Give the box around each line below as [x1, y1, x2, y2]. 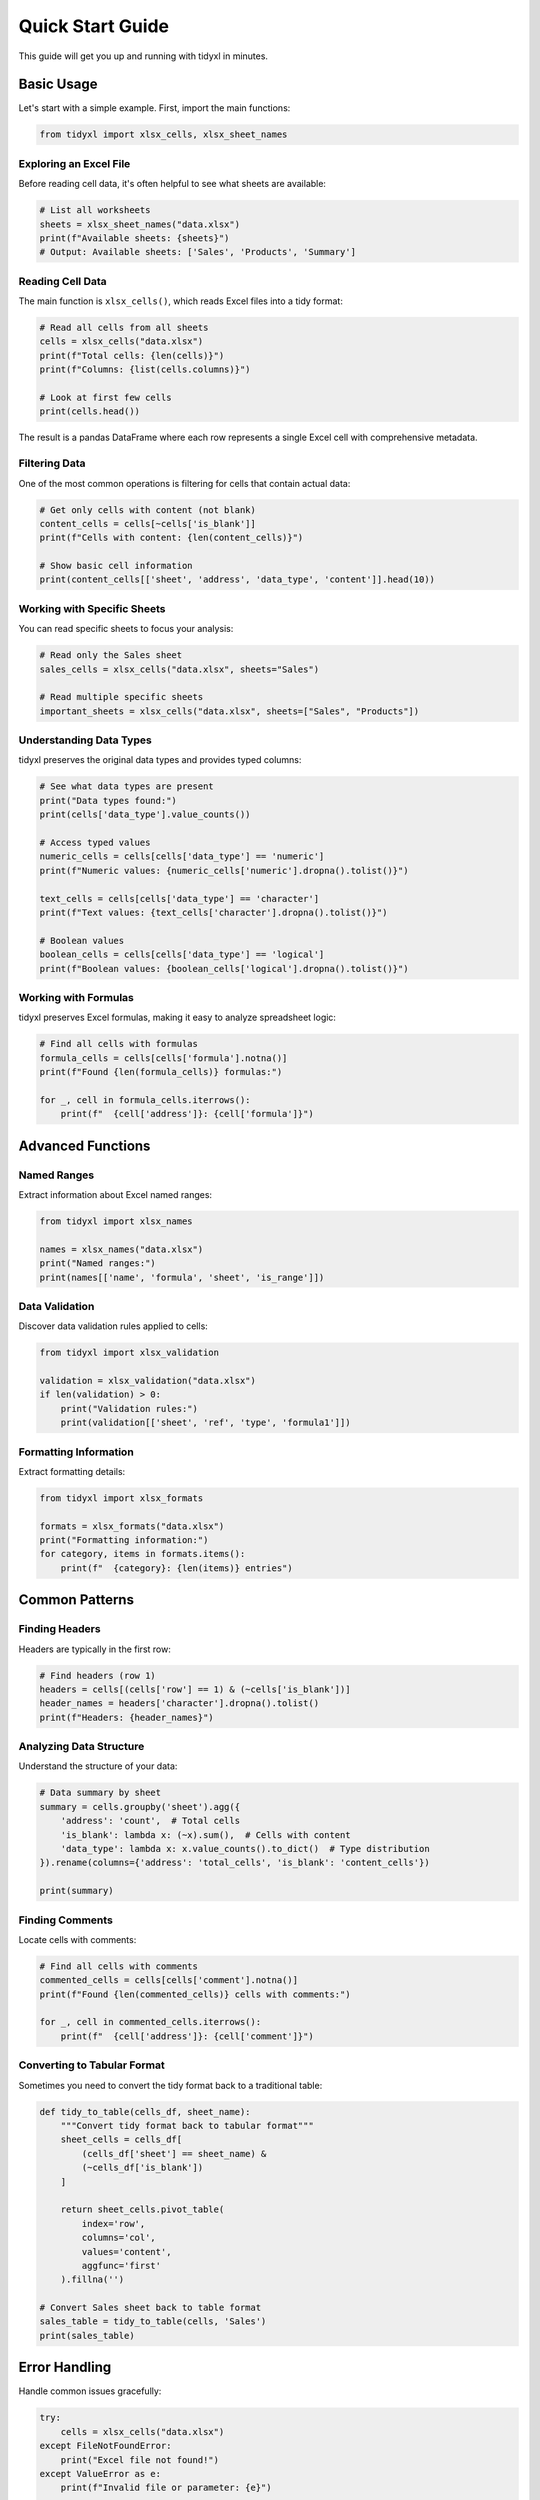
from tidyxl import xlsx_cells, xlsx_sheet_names [39, 129, 288, 140]
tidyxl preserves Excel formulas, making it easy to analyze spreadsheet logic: [18, 1011, 337, 1024]
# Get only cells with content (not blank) [39, 504, 257, 515]
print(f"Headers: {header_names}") [39, 1711, 214, 1723]
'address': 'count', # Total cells [60, 1815, 240, 1827]
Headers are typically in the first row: [18, 1643, 172, 1655]
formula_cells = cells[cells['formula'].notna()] [39, 1052, 288, 1064]
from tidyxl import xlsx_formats [39, 1492, 204, 1504]
